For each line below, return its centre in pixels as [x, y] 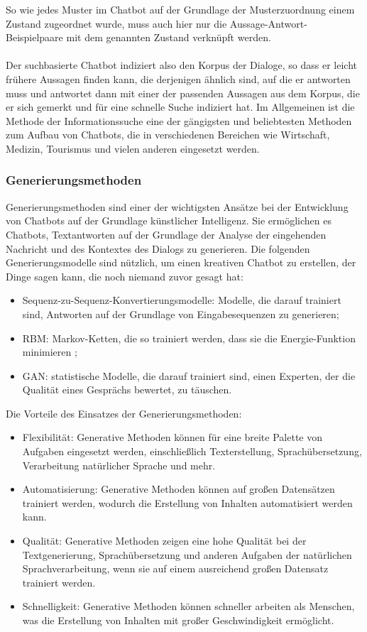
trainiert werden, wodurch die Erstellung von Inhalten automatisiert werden [187, 502]
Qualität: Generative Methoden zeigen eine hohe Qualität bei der [164, 541]
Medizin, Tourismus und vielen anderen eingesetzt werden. [133, 148]
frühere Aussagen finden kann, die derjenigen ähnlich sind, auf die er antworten [178, 78]
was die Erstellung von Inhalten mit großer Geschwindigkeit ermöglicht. [178, 620]
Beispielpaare [34, 37]
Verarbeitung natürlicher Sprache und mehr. [119, 465]
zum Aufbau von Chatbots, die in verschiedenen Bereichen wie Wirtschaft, [168, 135]
